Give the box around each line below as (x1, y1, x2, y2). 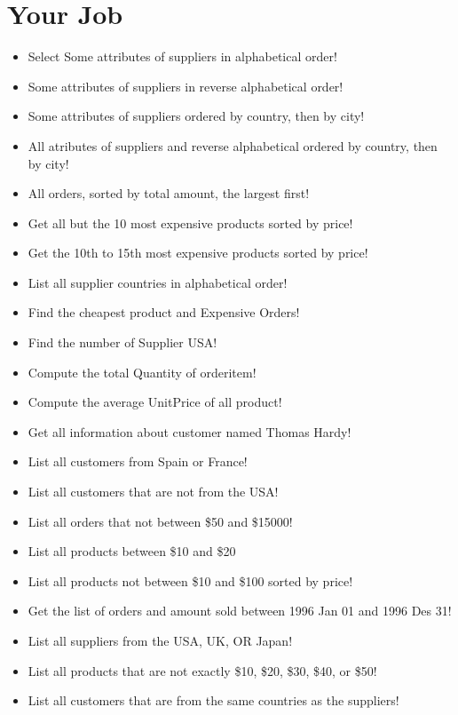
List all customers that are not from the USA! (28, 482, 279, 501)
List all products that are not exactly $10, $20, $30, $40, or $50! (28, 661, 377, 679)
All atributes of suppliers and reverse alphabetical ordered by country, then (28, 136, 438, 155)
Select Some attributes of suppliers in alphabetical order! (28, 47, 337, 66)
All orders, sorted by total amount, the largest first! (28, 184, 310, 203)
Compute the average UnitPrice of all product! (28, 393, 282, 411)
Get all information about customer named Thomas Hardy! (28, 422, 351, 441)
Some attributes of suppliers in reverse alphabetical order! (28, 76, 343, 95)
